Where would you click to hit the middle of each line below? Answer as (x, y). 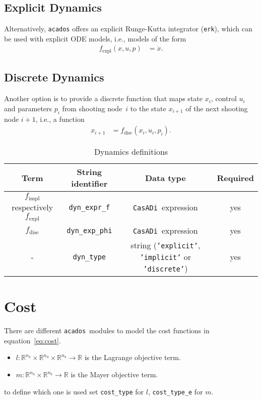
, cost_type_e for (175, 391)
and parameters (28, 108)
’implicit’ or (166, 257)
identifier (89, 184)
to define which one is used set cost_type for (74, 391)
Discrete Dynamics (54, 77)
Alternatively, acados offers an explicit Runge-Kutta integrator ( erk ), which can (128, 29)
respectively (32, 207)
